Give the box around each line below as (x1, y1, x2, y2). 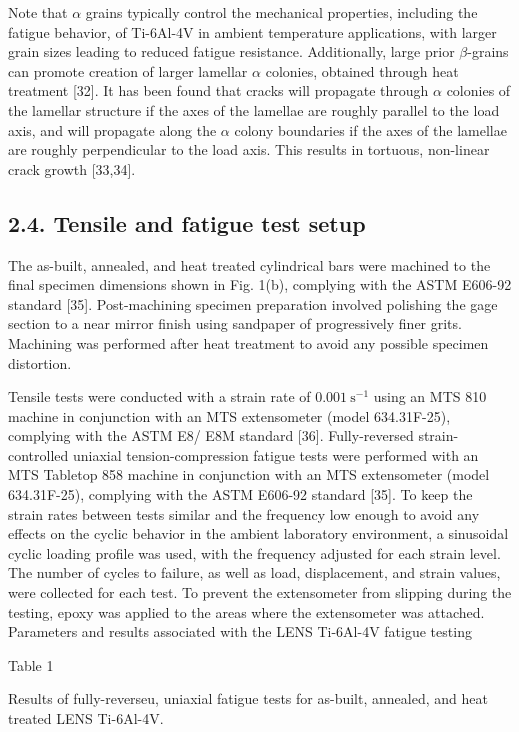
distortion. (8, 352, 72, 373)
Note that (8, 2, 68, 22)
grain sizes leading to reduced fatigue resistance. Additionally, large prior (8, 41, 455, 62)
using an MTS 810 (373, 386, 487, 407)
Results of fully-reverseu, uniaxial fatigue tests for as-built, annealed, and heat (8, 688, 488, 709)
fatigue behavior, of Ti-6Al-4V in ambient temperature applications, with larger (8, 21, 497, 42)
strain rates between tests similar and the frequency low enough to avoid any (8, 503, 480, 524)
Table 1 (8, 654, 54, 675)
